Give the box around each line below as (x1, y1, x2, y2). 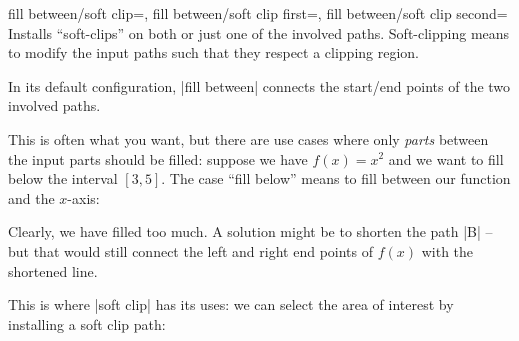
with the (421, 240, 474, 261)
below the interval (8, 168, 118, 189)
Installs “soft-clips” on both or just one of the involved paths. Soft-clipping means (8, 22, 510, 43)
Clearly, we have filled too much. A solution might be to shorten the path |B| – (8, 221, 493, 242)
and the (8, 187, 55, 208)
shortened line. (8, 260, 98, 281)
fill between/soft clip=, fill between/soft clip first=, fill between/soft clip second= (8, 3, 508, 23)
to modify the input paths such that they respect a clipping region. (8, 42, 420, 63)
